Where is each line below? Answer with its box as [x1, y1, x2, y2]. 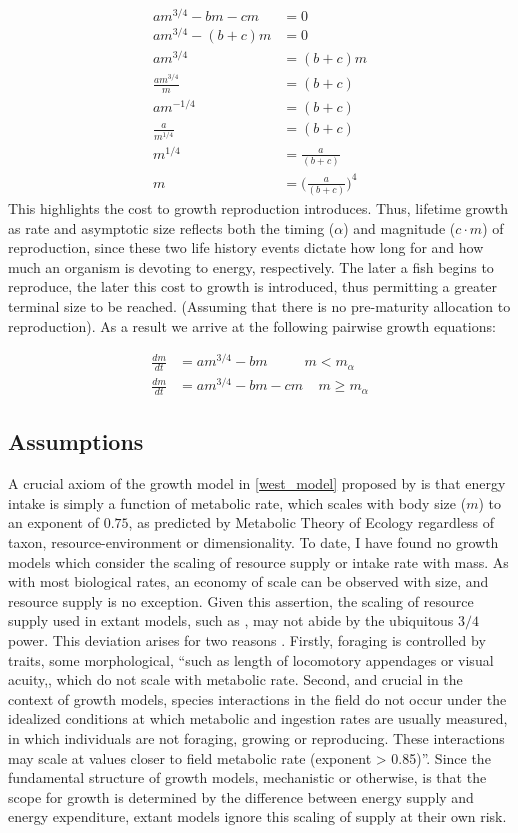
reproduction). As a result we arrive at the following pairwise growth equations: [8, 315, 496, 336]
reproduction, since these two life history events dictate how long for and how [8, 237, 484, 258]
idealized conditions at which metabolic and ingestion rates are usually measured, [8, 708, 508, 729]
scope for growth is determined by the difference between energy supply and [8, 786, 474, 807]
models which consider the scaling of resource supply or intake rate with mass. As [8, 551, 509, 572]
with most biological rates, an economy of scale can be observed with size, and [8, 571, 489, 592]
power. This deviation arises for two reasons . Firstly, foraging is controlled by [8, 630, 486, 650]
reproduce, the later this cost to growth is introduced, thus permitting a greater [8, 276, 498, 297]
